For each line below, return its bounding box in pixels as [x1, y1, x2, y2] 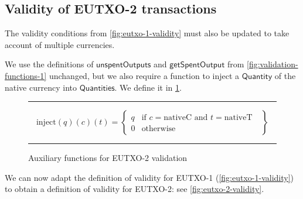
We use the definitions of [5, 58, 94, 70]
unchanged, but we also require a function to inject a [49, 69, 240, 81]
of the [274, 69, 296, 81]
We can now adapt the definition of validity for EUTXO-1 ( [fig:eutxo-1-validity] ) [5, 171, 294, 183]
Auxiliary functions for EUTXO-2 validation [28, 152, 188, 164]
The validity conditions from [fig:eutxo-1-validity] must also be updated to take [5, 27, 290, 39]
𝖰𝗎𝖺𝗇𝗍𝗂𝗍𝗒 [241, 72, 273, 81]
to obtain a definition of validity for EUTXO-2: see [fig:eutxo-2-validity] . [5, 183, 264, 195]
